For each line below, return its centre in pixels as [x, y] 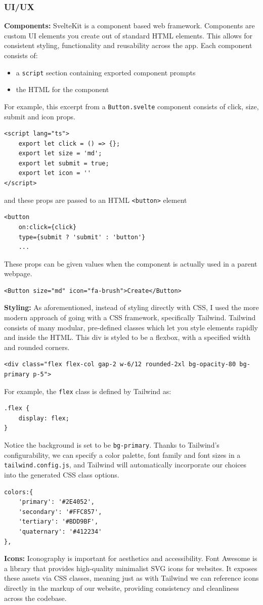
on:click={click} [48, 227]
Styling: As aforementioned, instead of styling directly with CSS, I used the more [131, 307]
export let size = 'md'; [60, 154]
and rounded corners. [37, 347]
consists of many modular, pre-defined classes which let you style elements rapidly [131, 327]
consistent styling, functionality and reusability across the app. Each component [128, 45]
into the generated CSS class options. [62, 474]
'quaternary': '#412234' [60, 531]
